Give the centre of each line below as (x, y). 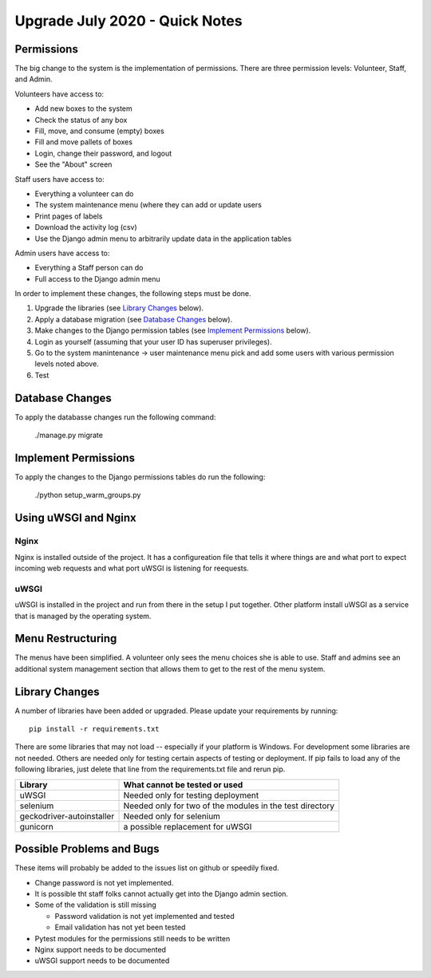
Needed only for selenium (172, 816)
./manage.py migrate (69, 436)
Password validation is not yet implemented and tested (144, 916)
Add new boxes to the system (84, 108)
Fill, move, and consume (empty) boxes (100, 131)
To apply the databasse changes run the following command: (115, 417)
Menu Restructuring (66, 639)
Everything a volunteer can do (84, 193)
